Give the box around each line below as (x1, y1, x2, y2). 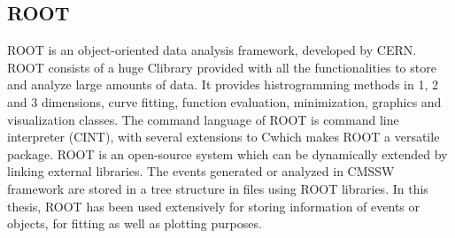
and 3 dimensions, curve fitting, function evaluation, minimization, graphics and (7, 92, 442, 111)
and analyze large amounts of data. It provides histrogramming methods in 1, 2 (7, 75, 438, 94)
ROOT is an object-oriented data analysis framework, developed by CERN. (7, 41, 417, 59)
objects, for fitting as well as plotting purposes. (7, 214, 262, 233)
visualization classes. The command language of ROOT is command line (7, 110, 399, 128)
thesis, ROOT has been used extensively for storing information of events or (7, 196, 420, 215)
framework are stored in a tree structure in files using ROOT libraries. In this (7, 179, 428, 197)
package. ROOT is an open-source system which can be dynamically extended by (7, 144, 448, 163)
